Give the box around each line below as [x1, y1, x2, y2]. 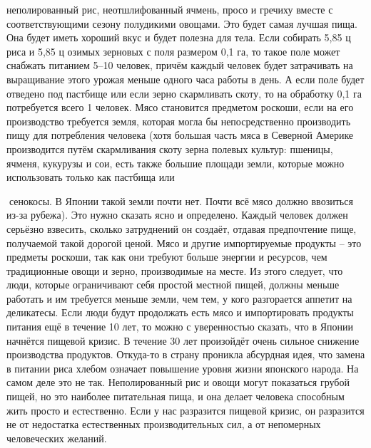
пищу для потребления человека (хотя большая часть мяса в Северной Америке [6, 127, 354, 142]
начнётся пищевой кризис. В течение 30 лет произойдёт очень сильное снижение [6, 333, 360, 348]
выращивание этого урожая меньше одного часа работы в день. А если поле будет [6, 71, 365, 86]
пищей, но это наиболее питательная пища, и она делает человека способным [6, 389, 345, 404]
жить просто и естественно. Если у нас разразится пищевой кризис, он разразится [6, 402, 365, 417]
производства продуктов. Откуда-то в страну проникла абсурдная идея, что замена [6, 347, 365, 362]
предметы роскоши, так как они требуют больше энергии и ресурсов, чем [6, 249, 327, 264]
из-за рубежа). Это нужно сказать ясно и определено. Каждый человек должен [6, 207, 348, 222]
